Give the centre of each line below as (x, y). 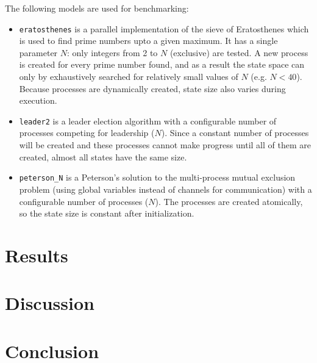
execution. (38, 100)
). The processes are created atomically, (229, 201)
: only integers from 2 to (112, 52)
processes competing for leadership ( (87, 133)
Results (37, 255)
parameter (38, 52)
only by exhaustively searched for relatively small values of (129, 77)
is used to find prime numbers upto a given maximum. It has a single (148, 41)
